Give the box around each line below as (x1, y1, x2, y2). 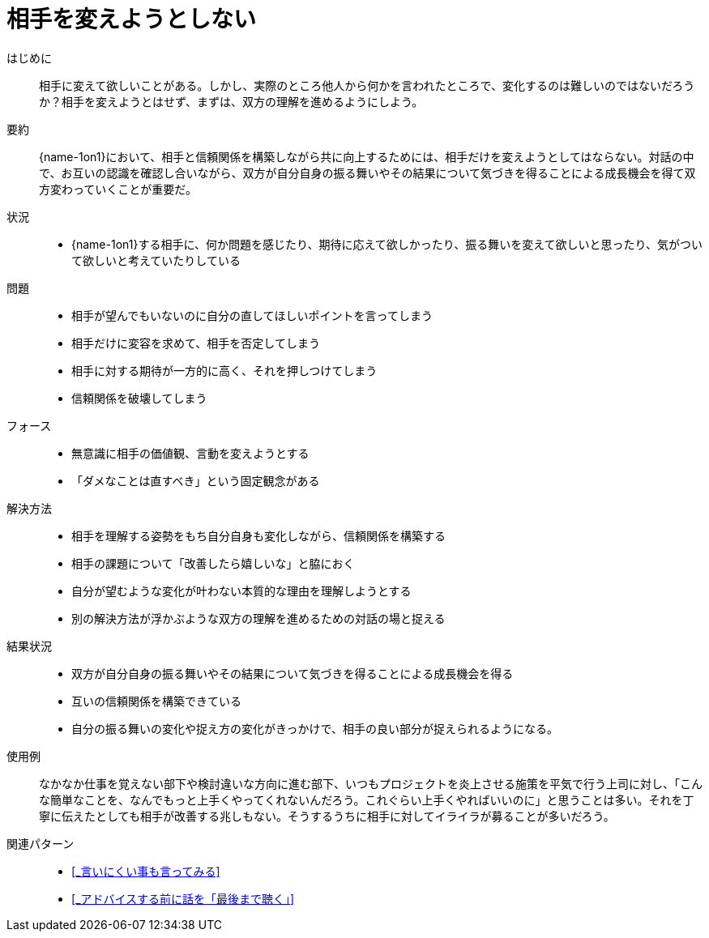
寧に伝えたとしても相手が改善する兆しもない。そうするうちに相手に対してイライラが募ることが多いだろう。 (39, 808, 615, 823)
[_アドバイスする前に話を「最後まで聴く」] (71, 891, 295, 906)
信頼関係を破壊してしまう (71, 390, 207, 405)
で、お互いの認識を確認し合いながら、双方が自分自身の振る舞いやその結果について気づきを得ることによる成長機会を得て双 (39, 165, 696, 180)
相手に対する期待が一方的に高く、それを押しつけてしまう (71, 363, 378, 377)
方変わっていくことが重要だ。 (39, 181, 197, 196)
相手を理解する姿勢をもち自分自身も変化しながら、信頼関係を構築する (71, 528, 446, 543)
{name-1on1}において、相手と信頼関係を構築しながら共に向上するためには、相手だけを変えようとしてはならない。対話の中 (39, 149, 694, 164)
